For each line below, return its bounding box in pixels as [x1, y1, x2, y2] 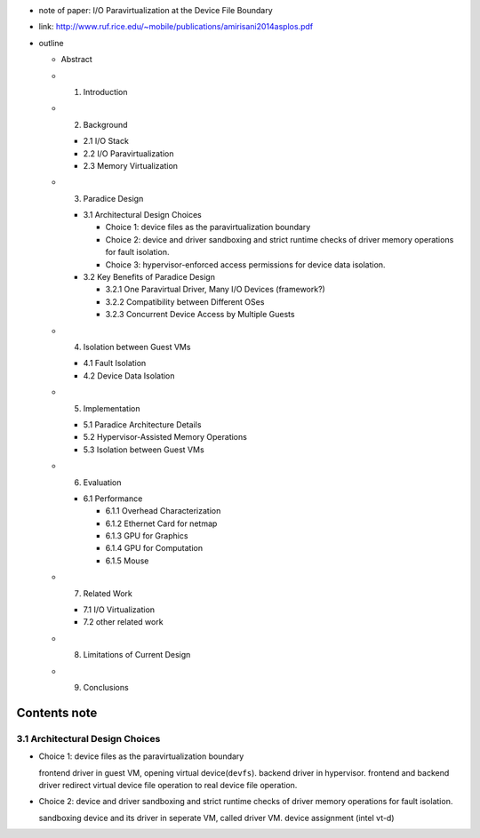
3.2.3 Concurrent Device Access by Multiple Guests [105, 309, 295, 320]
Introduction [83, 86, 128, 97]
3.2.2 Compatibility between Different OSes [105, 296, 265, 307]
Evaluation [83, 476, 122, 488]
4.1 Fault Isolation [83, 358, 147, 369]
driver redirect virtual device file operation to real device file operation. [38, 779, 298, 790]
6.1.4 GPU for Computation [105, 543, 204, 554]
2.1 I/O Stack [83, 136, 129, 147]
